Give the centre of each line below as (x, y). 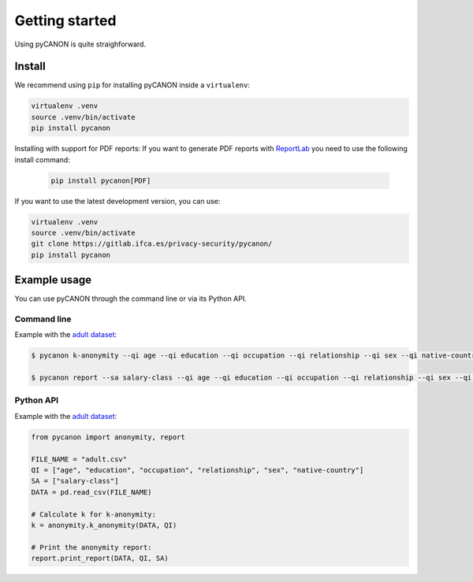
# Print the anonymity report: (92, 547)
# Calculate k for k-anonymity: (94, 514)
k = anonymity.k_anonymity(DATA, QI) (104, 525)
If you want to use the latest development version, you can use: (117, 201)
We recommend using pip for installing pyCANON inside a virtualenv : (132, 85)
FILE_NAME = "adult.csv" (79, 459)
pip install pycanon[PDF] (101, 180)
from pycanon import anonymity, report (108, 437)
